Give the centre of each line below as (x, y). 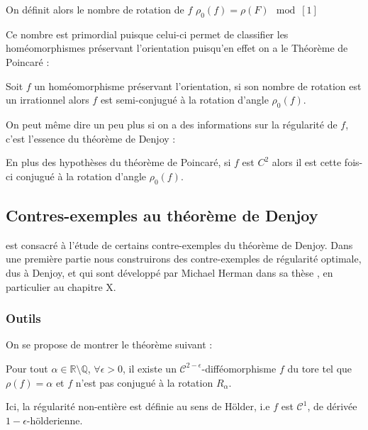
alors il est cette (307, 162)
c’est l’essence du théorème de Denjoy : (91, 138)
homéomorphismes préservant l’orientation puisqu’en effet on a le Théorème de (177, 48)
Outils (23, 318)
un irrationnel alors (48, 100)
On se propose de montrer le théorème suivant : (109, 344)
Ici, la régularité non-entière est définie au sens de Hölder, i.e (138, 406)
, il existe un (150, 368)
